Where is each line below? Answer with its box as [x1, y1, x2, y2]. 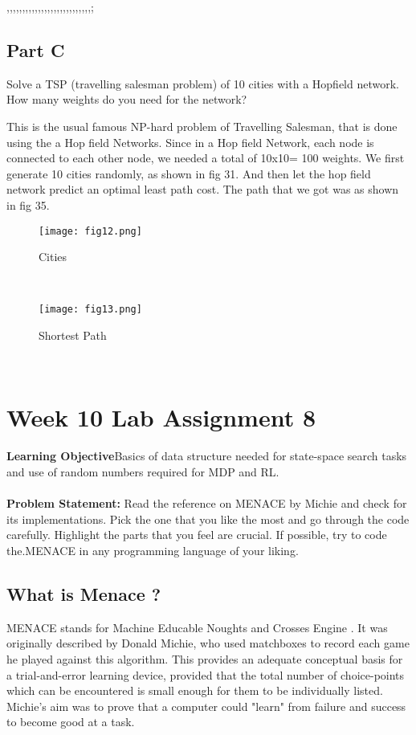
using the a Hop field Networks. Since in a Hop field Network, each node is [6, 133, 374, 150]
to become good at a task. [6, 713, 135, 730]
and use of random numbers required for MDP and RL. [6, 463, 279, 480]
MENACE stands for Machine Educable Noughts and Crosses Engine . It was [6, 619, 388, 635]
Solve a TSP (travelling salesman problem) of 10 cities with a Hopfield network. [6, 75, 399, 92]
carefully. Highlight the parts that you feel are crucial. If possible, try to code [6, 526, 387, 543]
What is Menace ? [6, 581, 161, 606]
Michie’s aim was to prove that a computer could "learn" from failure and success [6, 697, 406, 714]
